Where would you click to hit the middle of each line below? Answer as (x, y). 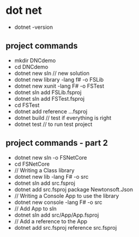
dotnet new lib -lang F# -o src (51, 176)
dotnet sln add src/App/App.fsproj (57, 215)
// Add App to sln (36, 208)
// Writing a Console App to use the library (66, 196)
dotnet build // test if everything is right (63, 118)
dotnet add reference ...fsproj (51, 111)
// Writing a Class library (44, 170)
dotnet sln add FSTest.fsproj (49, 98)
